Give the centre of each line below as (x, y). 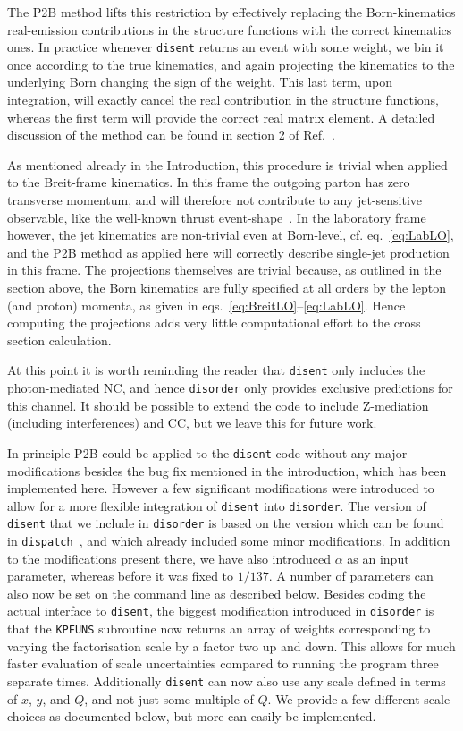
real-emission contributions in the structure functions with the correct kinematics (230, 29)
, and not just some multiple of (169, 698)
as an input (378, 558)
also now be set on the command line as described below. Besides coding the (217, 593)
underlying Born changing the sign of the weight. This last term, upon (200, 82)
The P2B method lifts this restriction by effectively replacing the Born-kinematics (231, 12)
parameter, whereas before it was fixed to (121, 576)
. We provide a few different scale (359, 698)
